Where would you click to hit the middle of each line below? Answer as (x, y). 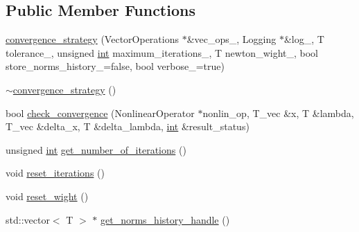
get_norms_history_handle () (165, 219)
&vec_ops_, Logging (231, 39)
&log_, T (304, 39)
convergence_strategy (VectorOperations (92, 39)
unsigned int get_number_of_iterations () (96, 149)
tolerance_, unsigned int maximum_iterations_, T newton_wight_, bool (162, 52)
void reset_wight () (47, 196)
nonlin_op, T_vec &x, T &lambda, (278, 113)
